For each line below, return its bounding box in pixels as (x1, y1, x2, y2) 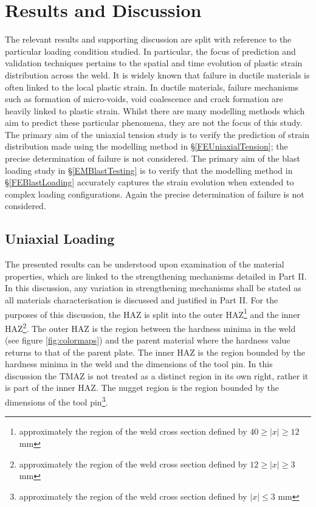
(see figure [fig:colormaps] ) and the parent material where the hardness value (5, 334, 290, 347)
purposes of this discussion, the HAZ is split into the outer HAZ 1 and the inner (5, 306, 301, 320)
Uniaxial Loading (5, 229, 115, 248)
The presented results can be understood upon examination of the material (5, 258, 284, 271)
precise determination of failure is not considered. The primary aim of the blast (5, 152, 300, 165)
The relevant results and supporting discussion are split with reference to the (5, 33, 292, 46)
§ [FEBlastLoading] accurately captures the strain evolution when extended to (5, 176, 294, 188)
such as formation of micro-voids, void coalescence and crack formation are (5, 92, 283, 105)
